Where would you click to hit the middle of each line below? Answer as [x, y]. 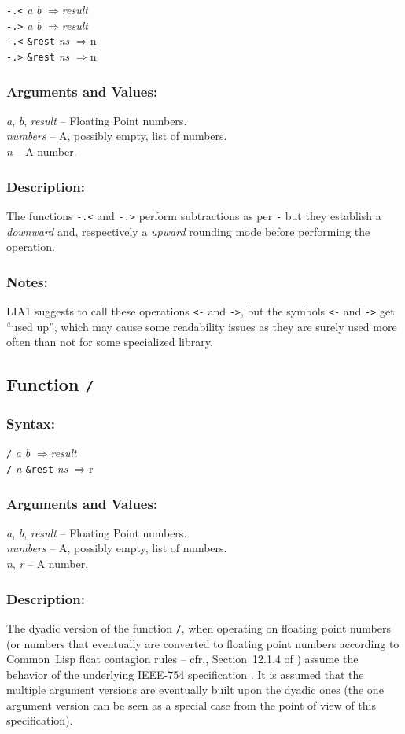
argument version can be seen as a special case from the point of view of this [191, 704]
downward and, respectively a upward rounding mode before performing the [188, 231]
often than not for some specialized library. [110, 342]
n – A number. [42, 151]
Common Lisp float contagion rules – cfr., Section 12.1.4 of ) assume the [182, 659]
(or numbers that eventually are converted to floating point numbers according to [203, 643]
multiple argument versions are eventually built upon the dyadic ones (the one [195, 690]
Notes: [27, 281]
